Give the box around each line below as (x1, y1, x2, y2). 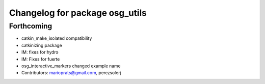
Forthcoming (9, 22, 53, 30)
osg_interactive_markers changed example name (21, 63, 121, 69)
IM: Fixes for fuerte (21, 56, 60, 62)
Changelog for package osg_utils (9, 7, 147, 18)
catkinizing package (21, 42, 62, 48)
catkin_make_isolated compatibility (21, 35, 92, 41)
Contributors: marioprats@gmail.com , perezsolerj (21, 70, 121, 76)
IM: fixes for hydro (21, 49, 58, 55)
